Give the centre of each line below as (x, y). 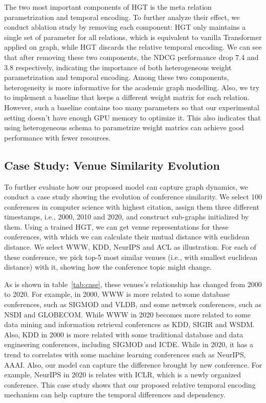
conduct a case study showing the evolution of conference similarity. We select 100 (133, 197)
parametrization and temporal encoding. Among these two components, (117, 77)
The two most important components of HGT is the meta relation (108, 7)
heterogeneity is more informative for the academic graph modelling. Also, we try (132, 87)
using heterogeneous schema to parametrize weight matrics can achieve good (124, 127)
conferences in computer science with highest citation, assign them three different (132, 206)
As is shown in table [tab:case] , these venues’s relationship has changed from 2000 (133, 284)
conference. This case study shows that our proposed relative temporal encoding (130, 384)
